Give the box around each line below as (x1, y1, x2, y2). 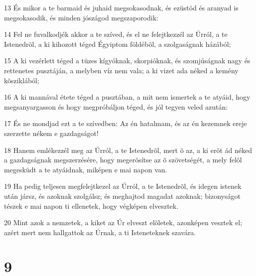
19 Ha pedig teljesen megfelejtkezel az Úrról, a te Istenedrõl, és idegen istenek (4, 181, 242, 191)
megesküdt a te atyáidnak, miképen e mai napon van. (4, 164, 167, 174)
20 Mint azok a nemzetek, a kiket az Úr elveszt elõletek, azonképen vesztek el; (4, 217, 243, 228)
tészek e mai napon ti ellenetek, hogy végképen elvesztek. (4, 200, 179, 211)
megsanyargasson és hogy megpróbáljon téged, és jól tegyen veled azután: (4, 101, 228, 112)
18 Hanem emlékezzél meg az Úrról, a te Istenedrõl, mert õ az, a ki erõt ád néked (4, 144, 252, 155)
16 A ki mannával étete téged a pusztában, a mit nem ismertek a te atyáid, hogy (4, 92, 251, 102)
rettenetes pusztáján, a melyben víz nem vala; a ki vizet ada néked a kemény (4, 65, 239, 75)
